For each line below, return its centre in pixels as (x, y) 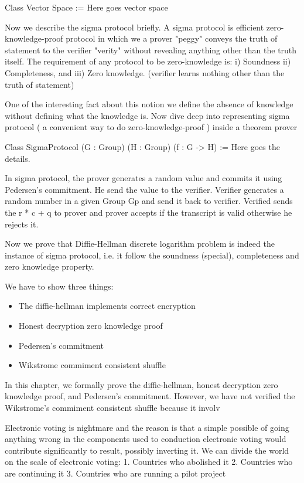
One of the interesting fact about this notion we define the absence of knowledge (149, 104)
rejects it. (22, 224)
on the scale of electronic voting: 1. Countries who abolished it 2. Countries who (149, 462)
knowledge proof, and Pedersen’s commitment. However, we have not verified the (150, 396)
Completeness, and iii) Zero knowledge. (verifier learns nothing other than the (145, 72)
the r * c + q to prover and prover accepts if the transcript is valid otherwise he (148, 212)
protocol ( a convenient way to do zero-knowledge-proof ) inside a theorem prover (151, 127)
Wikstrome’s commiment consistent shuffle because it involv (112, 408)
